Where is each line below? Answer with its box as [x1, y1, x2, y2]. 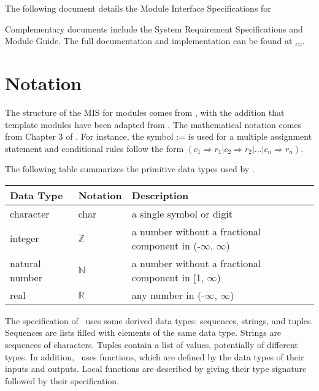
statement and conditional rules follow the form [5, 142, 184, 154]
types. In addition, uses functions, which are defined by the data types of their [5, 350, 304, 363]
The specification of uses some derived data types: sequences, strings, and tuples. [5, 314, 313, 327]
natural [10, 256, 41, 270]
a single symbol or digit [131, 206, 233, 221]
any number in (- [131, 287, 205, 302]
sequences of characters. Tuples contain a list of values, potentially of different [5, 338, 298, 351]
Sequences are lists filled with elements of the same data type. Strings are [5, 326, 282, 339]
